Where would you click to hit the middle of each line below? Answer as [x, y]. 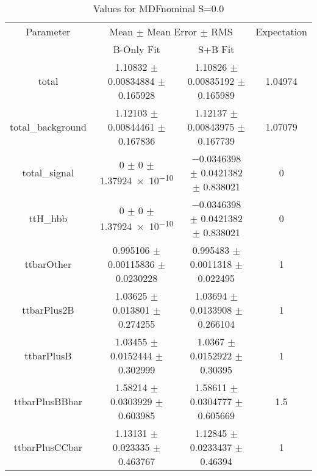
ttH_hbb [48, 218]
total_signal [48, 172]
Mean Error [172, 31]
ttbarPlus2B [48, 310]
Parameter [48, 31]
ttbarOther [48, 264]
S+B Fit [216, 49]
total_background [48, 127]
